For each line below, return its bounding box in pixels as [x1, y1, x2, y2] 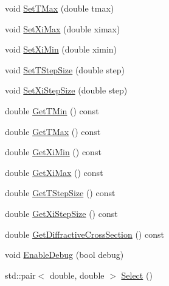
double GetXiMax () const [5, 166, 103, 178]
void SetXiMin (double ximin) [5, 43, 117, 56]
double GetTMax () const [5, 125, 101, 137]
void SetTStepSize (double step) [5, 63, 125, 76]
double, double [50, 268, 105, 281]
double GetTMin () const [5, 104, 99, 117]
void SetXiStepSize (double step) [5, 84, 128, 97]
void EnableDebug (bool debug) [5, 248, 124, 261]
